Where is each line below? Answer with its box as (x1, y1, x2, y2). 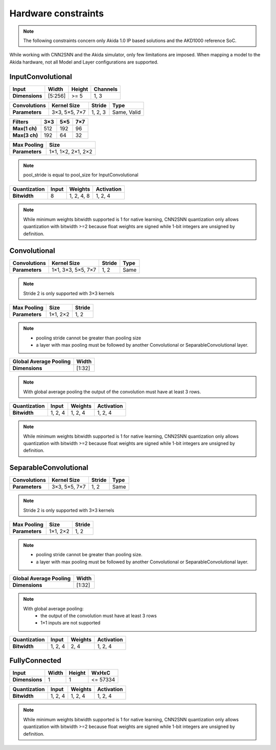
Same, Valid (112, 108, 141, 115)
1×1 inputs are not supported (40, 620, 101, 626)
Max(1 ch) (12, 125, 37, 132)
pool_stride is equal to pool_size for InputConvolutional (23, 172, 139, 178)
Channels (94, 85, 118, 92)
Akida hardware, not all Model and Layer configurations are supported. (9, 59, 158, 65)
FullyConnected (9, 656, 61, 665)
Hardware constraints (9, 8, 104, 19)
